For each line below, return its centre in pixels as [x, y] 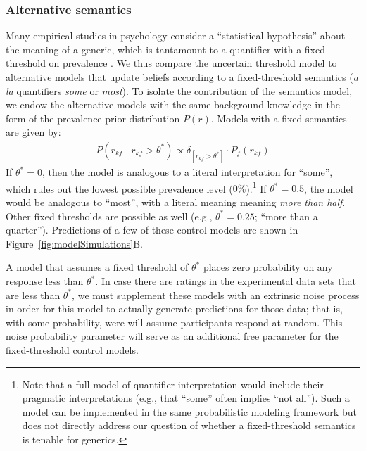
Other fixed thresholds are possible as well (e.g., [109, 216]
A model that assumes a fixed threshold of [97, 267]
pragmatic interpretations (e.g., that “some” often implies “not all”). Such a [186, 398]
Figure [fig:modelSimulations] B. [75, 243]
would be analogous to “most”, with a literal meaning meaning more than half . [176, 202]
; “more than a [286, 216]
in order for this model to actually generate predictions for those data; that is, [174, 309]
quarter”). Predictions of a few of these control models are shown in [152, 230]
